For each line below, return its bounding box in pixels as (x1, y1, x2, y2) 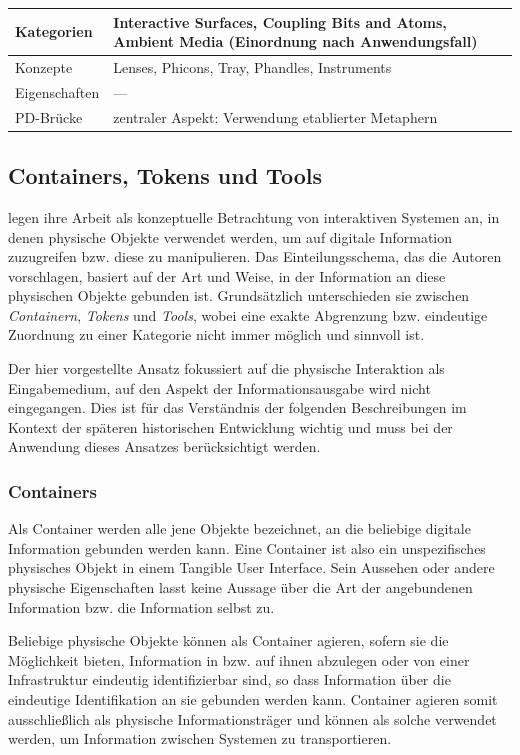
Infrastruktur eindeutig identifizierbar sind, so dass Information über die (8, 669, 451, 690)
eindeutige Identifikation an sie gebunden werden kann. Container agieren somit (8, 689, 498, 710)
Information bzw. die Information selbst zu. (8, 596, 275, 617)
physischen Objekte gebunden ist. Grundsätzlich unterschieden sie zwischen (8, 285, 470, 306)
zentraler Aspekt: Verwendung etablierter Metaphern (113, 106, 438, 127)
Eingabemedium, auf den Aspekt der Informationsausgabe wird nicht (8, 377, 431, 398)
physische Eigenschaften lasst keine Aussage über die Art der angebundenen (8, 577, 473, 598)
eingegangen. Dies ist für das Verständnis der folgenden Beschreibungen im (8, 397, 467, 418)
